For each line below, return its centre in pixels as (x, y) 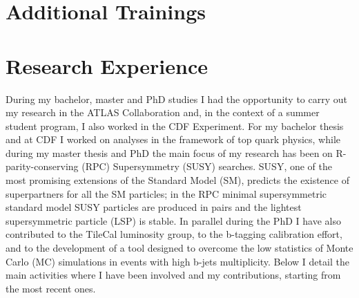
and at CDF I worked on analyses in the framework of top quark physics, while (173, 139)
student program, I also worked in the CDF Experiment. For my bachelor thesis (175, 125)
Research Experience (107, 65)
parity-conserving (42, 166)
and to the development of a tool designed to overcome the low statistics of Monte (179, 248)
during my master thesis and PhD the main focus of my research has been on (169, 152)
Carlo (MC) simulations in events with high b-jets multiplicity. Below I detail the (177, 261)
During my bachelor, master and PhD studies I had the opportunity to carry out (176, 99)
